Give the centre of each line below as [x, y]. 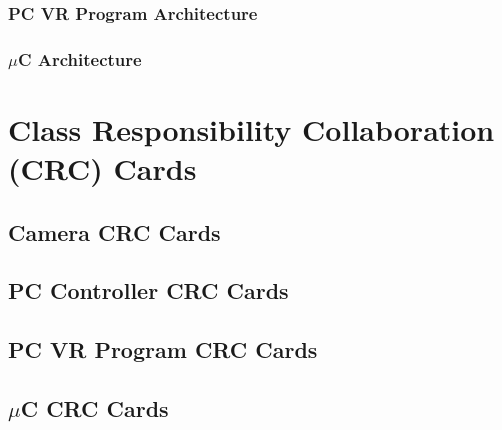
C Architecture [79, 58]
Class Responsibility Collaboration [251, 128]
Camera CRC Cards [114, 231]
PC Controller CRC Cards [148, 290]
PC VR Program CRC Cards [163, 349]
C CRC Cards [94, 407]
